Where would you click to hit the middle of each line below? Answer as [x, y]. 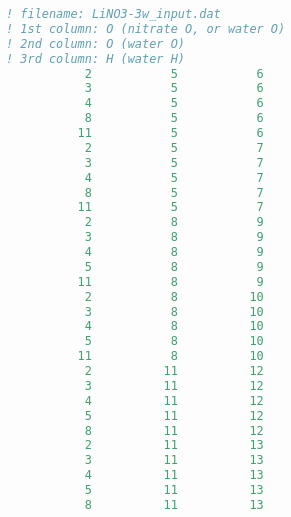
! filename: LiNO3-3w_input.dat [113, 14]
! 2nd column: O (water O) [95, 43]
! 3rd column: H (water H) [95, 58]
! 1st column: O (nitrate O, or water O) [146, 28]
